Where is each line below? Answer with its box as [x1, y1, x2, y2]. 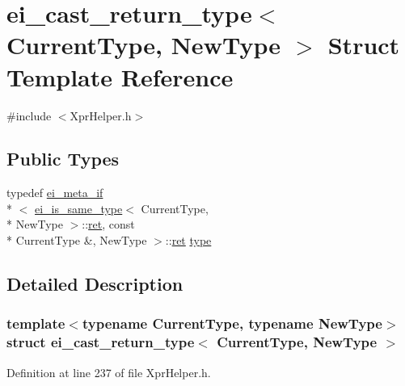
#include [6, 107, 52, 124]
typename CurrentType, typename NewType [82, 313, 382, 334]
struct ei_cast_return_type [6, 332, 195, 352]
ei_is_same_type [35, 199, 123, 216]
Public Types [6, 146, 120, 171]
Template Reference [6, 60, 234, 93]
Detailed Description [6, 271, 184, 296]
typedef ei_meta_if [6, 184, 103, 201]
